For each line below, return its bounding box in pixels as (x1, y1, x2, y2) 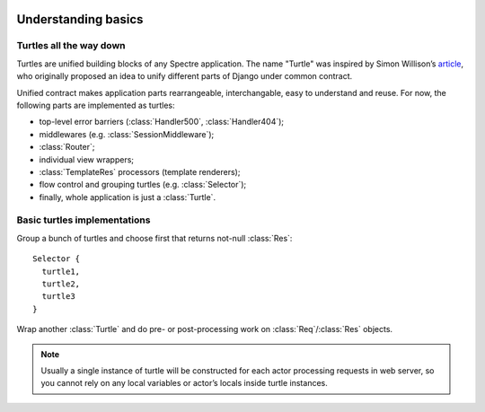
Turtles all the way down (16, 39, 126, 52)
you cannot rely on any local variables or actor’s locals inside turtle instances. (40, 378, 328, 389)
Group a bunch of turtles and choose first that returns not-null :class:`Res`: (16, 232, 293, 243)
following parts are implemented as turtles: (16, 100, 175, 110)
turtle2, (41, 278, 81, 289)
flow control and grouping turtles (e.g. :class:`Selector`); (39, 180, 247, 190)
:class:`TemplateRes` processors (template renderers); (39, 166, 241, 177)
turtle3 (41, 292, 75, 302)
